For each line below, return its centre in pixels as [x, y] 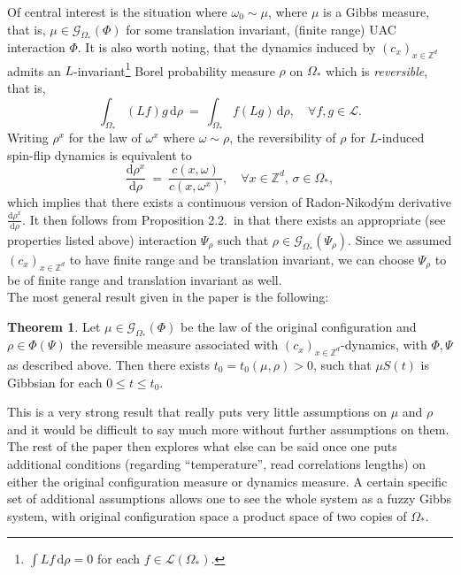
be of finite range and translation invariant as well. [145, 279]
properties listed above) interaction [102, 239]
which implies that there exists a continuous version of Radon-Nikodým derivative [229, 202]
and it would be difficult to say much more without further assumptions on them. [228, 429]
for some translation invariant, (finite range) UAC [261, 29]
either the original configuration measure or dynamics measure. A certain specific [227, 481]
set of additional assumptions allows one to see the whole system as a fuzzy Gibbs [230, 498]
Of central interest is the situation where [117, 11]
